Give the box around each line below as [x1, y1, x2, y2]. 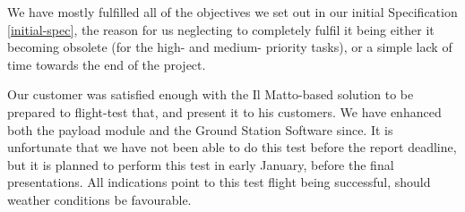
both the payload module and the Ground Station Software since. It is [7, 120, 393, 139]
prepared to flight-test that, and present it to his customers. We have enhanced [7, 102, 442, 121]
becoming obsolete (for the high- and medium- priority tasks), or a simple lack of [7, 38, 452, 56]
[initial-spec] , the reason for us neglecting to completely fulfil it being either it [7, 20, 435, 38]
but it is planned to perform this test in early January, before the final [7, 155, 394, 174]
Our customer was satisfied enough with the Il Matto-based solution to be [7, 85, 414, 104]
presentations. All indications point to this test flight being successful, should [7, 173, 431, 191]
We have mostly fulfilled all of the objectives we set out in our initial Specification [7, 3, 458, 21]
